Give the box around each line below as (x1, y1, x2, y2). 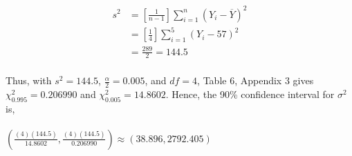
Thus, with (6, 73, 52, 88)
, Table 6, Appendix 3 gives (197, 73, 314, 88)
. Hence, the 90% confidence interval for (165, 86, 335, 101)
